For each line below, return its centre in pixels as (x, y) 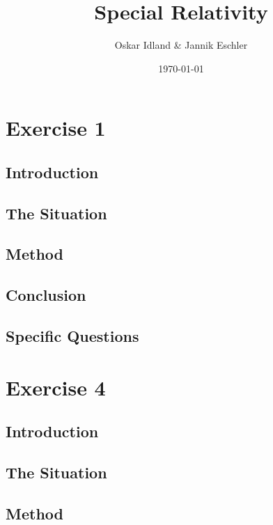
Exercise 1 (56, 128)
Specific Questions (72, 336)
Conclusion (46, 295)
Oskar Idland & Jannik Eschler (181, 45)
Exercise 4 (56, 387)
